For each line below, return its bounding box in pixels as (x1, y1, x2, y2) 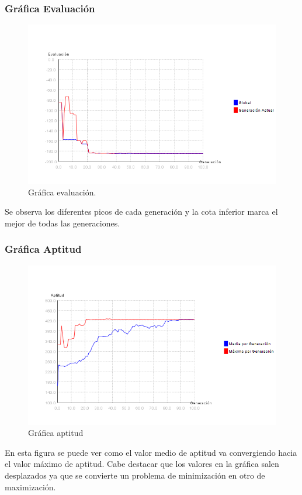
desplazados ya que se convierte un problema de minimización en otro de (5, 469, 265, 482)
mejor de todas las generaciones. (5, 216, 120, 229)
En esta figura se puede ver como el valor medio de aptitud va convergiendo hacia (5, 446, 297, 458)
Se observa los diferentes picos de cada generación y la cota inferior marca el (5, 205, 278, 218)
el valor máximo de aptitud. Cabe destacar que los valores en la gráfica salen (5, 458, 279, 470)
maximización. (5, 480, 56, 493)
